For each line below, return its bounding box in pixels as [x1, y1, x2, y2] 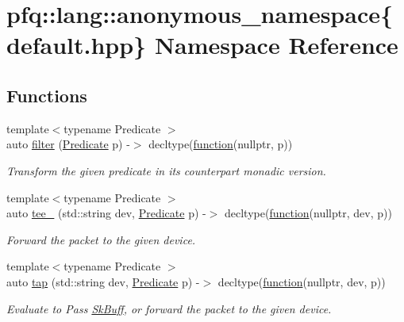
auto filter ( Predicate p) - [6, 136, 130, 152]
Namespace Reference [154, 29, 398, 61]
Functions [6, 82, 87, 107]
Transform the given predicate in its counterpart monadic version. [6, 162, 326, 178]
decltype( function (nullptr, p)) [148, 136, 293, 152]
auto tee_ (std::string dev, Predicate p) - [6, 205, 206, 221]
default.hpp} [6, 29, 147, 61]
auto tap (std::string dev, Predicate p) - [6, 273, 200, 289]
